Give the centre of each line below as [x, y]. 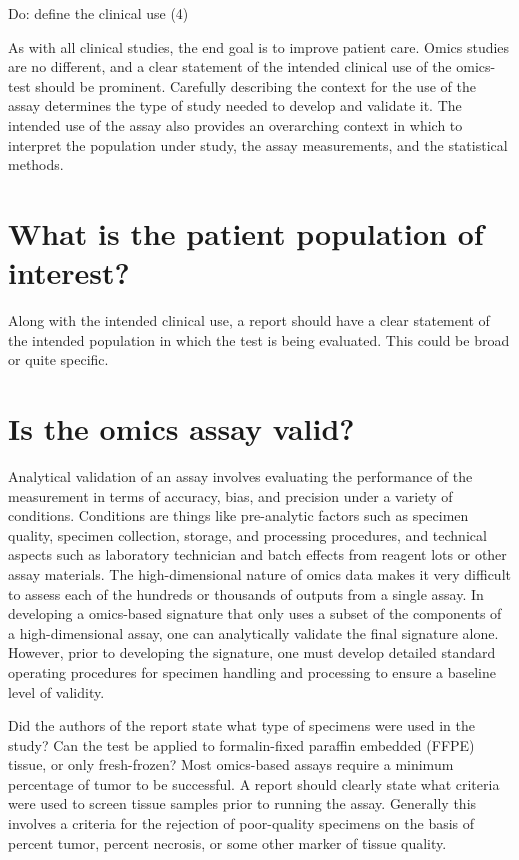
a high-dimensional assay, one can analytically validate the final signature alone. [253, 632]
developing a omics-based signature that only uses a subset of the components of [255, 613]
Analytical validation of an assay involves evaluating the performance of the [240, 475]
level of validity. [56, 691]
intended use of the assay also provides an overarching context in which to [235, 124]
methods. [36, 164]
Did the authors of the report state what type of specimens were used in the [241, 725]
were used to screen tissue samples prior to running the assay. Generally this [242, 803]
